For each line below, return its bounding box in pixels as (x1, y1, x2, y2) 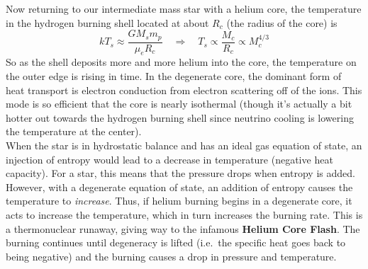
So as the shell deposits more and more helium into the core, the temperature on (6, 55, 357, 69)
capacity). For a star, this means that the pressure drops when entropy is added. (6, 166, 355, 181)
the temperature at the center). (6, 124, 142, 139)
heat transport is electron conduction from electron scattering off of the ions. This (6, 82, 362, 97)
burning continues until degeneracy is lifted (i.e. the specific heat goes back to (6, 235, 346, 250)
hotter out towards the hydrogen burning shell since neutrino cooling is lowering (6, 110, 354, 125)
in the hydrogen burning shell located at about (6, 15, 209, 30)
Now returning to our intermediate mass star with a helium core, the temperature (6, 1, 362, 16)
